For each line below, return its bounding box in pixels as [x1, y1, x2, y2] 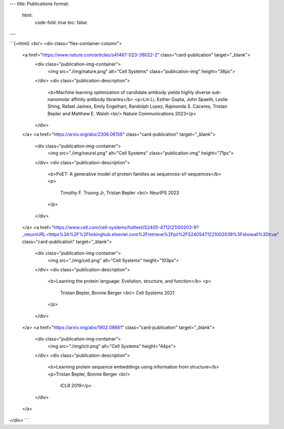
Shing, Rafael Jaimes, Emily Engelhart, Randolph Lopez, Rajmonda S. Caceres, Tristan [47, 103, 228, 109]
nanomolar [47, 96, 70, 102]
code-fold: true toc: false [35, 19, 87, 25]
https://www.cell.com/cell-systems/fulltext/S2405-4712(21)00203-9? [53, 224, 199, 230]
